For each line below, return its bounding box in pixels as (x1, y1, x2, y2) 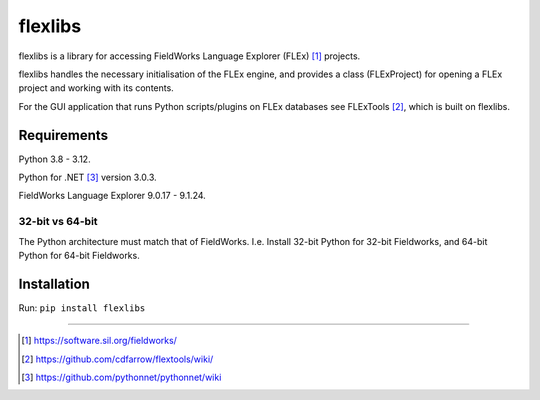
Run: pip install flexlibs (18, 301, 146, 314)
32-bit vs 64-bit (18, 215, 99, 229)
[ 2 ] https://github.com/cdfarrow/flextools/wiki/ (21, 353, 214, 365)
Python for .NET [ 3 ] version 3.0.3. (18, 171, 157, 184)
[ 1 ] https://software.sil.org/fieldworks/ (21, 335, 177, 347)
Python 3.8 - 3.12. (18, 153, 91, 165)
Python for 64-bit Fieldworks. (18, 249, 140, 261)
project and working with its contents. (18, 82, 174, 94)
